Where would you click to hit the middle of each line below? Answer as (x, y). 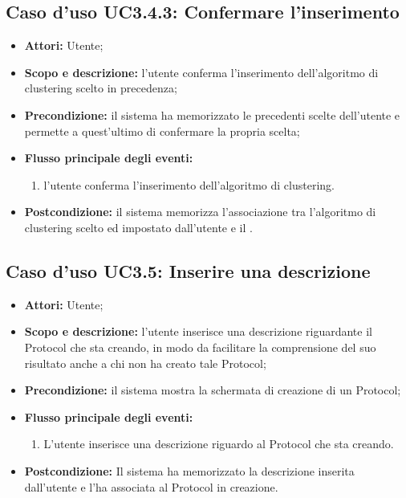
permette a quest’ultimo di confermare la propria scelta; (162, 131)
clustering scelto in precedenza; (101, 88)
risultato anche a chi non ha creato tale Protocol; (145, 363)
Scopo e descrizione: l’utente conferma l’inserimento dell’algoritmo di (201, 72)
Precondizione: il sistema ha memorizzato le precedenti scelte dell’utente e (212, 114)
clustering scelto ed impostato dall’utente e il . (138, 227)
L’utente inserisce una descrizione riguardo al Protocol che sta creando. (219, 444)
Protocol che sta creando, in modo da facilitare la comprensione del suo (200, 347)
